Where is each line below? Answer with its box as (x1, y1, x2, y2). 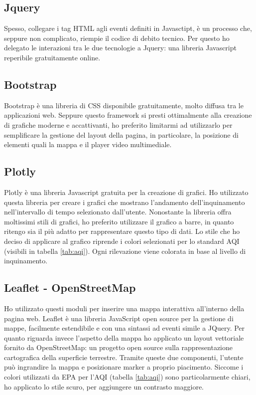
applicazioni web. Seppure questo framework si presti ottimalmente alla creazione (4, 110, 252, 120)
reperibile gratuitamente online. (4, 52, 101, 62)
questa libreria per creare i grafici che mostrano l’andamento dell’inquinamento (4, 197, 245, 207)
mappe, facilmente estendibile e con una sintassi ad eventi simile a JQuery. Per (4, 323, 245, 333)
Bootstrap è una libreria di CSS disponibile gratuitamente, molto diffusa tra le (4, 100, 244, 110)
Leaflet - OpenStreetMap (4, 280, 136, 295)
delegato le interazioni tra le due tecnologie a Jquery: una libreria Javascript (4, 42, 237, 53)
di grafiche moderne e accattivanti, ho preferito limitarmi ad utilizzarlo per (4, 119, 233, 130)
